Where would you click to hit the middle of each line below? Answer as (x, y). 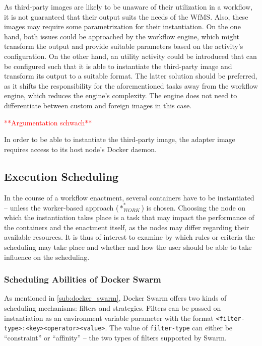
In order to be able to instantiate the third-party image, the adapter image (120, 139)
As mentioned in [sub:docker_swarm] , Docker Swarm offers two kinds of (115, 298)
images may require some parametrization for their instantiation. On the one (122, 26)
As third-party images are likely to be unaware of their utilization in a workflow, (128, 7)
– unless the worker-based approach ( (61, 207)
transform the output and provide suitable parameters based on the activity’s (124, 46)
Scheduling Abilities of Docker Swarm (83, 279)
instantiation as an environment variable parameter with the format (109, 318)
